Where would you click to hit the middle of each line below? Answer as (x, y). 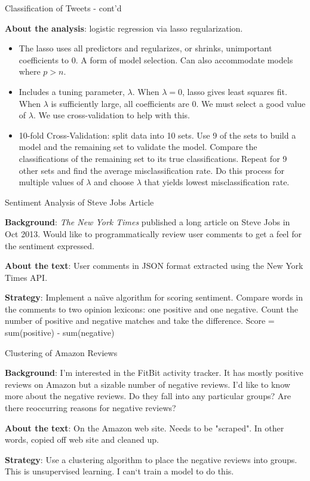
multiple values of (51, 182)
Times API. (26, 277)
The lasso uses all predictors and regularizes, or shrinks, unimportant (145, 48)
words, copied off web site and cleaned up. (82, 439)
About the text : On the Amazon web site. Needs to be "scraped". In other (145, 428)
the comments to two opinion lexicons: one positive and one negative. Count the (151, 309)
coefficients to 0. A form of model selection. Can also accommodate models (156, 59)
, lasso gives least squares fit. (234, 91)
